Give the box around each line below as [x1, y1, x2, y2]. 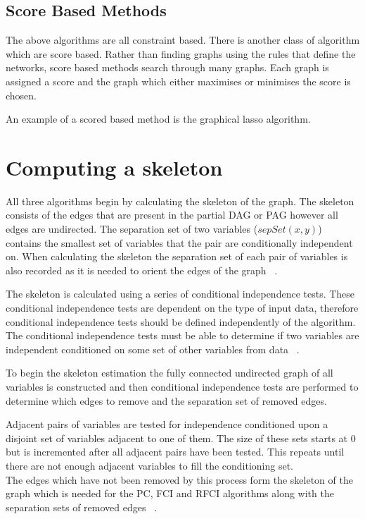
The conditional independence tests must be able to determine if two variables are [6, 328, 359, 343]
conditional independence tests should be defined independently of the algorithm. [6, 314, 356, 329]
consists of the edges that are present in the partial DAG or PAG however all [6, 207, 338, 222]
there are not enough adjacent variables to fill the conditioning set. [6, 458, 294, 472]
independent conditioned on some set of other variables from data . [6, 341, 300, 356]
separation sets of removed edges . [6, 499, 158, 514]
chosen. [6, 87, 37, 102]
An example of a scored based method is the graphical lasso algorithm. [6, 111, 311, 126]
